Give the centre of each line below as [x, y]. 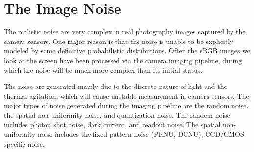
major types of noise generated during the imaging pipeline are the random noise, [126, 105]
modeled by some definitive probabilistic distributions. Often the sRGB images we [127, 51]
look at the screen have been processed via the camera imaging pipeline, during [123, 60]
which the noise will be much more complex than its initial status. [103, 70]
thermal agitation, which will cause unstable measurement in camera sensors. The [127, 96]
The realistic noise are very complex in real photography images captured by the [125, 32]
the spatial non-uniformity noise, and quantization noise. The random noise [117, 115]
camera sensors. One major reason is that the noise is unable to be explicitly [119, 41]
